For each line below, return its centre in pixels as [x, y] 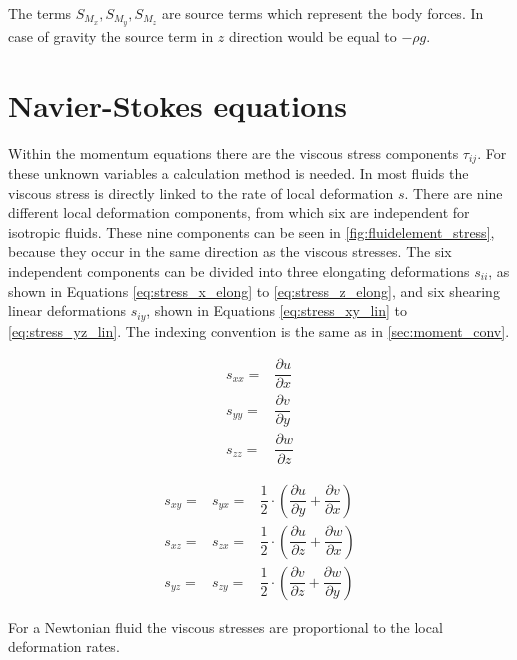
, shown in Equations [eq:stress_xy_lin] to [277, 310]
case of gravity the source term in [111, 35]
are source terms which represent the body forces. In [322, 13]
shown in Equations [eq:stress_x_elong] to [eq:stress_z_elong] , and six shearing [254, 290]
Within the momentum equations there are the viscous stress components [233, 152]
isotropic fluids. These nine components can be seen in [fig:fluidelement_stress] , [251, 231]
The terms [40, 13]
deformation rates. [64, 646]
